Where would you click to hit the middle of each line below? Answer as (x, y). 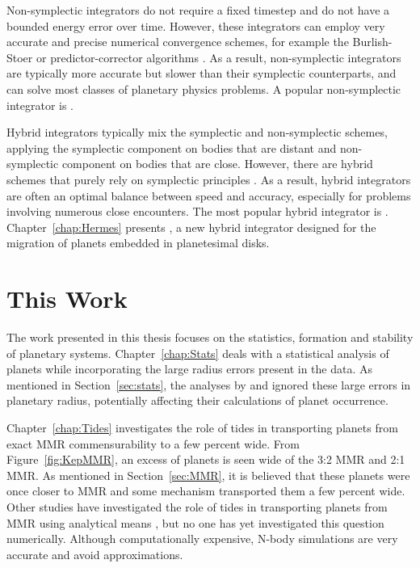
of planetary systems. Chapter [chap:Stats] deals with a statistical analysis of (198, 353)
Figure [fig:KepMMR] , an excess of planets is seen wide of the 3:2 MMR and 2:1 (206, 459)
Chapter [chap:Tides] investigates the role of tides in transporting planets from (202, 427)
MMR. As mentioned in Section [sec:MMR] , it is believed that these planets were (208, 475)
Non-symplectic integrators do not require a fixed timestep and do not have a (198, 10)
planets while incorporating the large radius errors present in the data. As (189, 369)
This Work (67, 299)
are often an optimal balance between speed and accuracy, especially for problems (209, 195)
